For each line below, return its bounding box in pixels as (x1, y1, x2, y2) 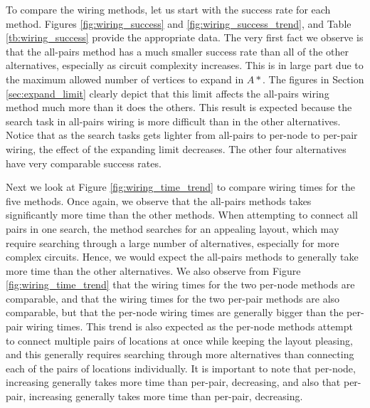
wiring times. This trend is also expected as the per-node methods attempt (26, 319, 353, 334)
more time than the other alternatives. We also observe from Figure (6, 263, 301, 278)
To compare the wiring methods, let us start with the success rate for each (6, 2, 331, 16)
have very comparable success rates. (6, 155, 162, 170)
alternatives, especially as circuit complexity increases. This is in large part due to (6, 58, 364, 73)
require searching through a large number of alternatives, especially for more (6, 235, 339, 250)
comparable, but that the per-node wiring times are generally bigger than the (6, 305, 344, 320)
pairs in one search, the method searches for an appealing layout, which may (6, 221, 339, 236)
